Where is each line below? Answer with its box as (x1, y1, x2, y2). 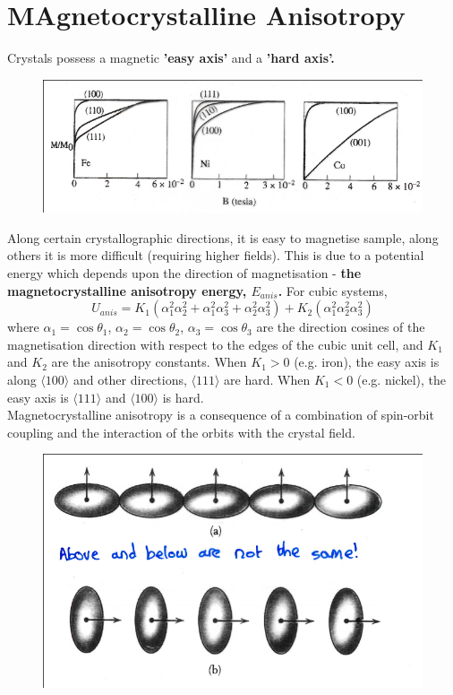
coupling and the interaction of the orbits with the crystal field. (7, 422, 355, 441)
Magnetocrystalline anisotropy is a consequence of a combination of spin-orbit (7, 405, 434, 424)
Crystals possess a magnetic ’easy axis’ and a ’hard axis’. (7, 48, 335, 67)
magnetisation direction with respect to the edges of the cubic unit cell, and (7, 334, 423, 353)
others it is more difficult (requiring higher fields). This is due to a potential (7, 246, 424, 265)
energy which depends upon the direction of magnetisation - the (7, 264, 362, 282)
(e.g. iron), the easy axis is (294, 352, 440, 371)
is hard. (162, 387, 204, 406)
